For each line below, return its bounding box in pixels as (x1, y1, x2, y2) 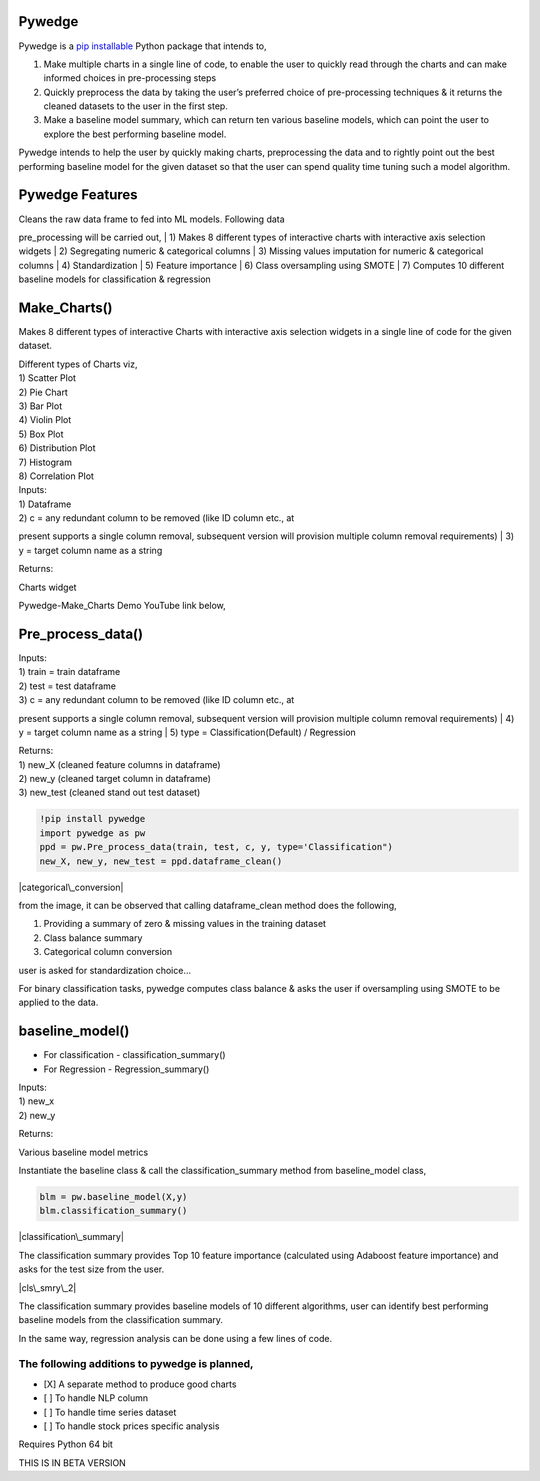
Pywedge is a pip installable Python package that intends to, (18, 40, 267, 52)
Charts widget (18, 581, 77, 593)
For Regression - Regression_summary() (43, 1063, 210, 1075)
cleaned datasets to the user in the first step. (43, 100, 229, 112)
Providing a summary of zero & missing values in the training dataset (43, 918, 327, 930)
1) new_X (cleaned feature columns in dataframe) (18, 758, 221, 770)
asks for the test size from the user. (18, 1263, 165, 1275)
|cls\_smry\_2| (18, 1281, 77, 1294)
